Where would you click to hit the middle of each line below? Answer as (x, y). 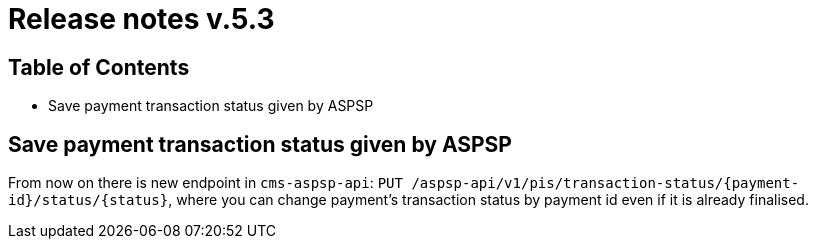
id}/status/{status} (88, 200)
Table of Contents (99, 67)
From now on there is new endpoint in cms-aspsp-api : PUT (205, 183)
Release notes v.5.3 (141, 19)
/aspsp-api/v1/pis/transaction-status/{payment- (605, 183)
